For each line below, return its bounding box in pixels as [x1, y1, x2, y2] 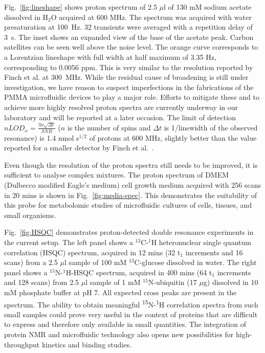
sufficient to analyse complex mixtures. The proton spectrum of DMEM [4, 169, 229, 180]
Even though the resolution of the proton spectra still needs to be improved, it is [4, 159, 258, 170]
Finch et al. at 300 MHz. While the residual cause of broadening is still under [4, 72, 249, 82]
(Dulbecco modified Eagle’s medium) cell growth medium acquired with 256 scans [4, 180, 261, 190]
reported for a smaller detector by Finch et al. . [4, 142, 154, 153]
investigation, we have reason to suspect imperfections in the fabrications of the [4, 81, 254, 92]
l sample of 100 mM [64, 257, 127, 268]
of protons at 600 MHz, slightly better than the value [89, 132, 257, 143]
